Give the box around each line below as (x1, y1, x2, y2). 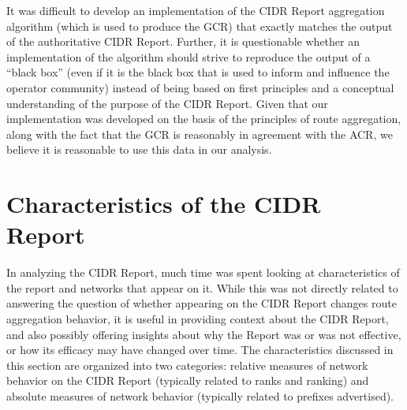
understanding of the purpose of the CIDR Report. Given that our (6, 95, 328, 111)
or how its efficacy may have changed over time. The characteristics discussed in (6, 341, 394, 358)
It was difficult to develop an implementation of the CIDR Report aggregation (6, 2, 385, 18)
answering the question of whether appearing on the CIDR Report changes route (6, 295, 397, 311)
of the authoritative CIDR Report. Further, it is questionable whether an (6, 33, 360, 50)
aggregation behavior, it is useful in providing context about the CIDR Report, (6, 311, 389, 327)
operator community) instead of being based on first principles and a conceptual (6, 79, 394, 95)
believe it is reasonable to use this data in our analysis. (6, 141, 272, 158)
